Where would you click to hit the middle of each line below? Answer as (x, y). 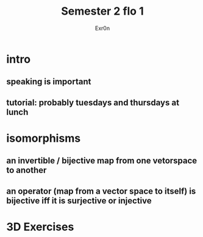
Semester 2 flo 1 (102, 11)
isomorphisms (44, 138)
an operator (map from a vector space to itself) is (101, 191)
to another (27, 170)
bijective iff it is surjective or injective (79, 201)
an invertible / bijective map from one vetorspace (102, 161)
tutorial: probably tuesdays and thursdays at (93, 102)
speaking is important (49, 82)
